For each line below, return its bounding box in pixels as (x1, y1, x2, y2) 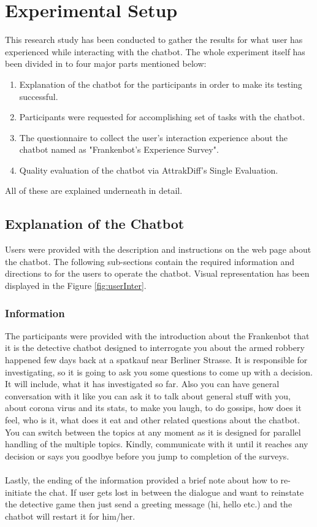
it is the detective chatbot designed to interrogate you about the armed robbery (5, 341, 305, 354)
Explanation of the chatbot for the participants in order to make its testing (19, 77, 302, 90)
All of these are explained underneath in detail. (5, 184, 183, 197)
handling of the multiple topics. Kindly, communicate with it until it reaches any (5, 437, 308, 450)
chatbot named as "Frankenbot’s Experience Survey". (19, 143, 219, 156)
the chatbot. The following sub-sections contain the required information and (5, 255, 295, 267)
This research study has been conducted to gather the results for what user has (5, 33, 303, 46)
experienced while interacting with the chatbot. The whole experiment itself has (5, 45, 305, 58)
